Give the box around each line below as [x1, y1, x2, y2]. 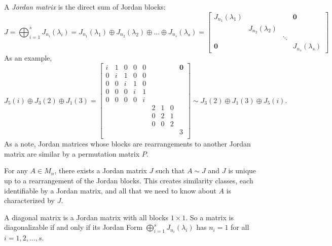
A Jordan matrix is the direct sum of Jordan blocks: [4, 2, 166, 12]
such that [156, 165, 185, 176]
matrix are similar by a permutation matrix [4, 148, 140, 159]
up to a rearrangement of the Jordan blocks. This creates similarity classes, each [4, 175, 253, 185]
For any [4, 165, 28, 176]
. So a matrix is [186, 212, 234, 222]
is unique [228, 165, 256, 176]
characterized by [4, 195, 55, 206]
